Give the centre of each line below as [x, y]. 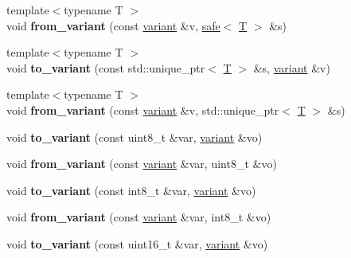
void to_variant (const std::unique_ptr [106, 67]
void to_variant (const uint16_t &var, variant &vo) [137, 243]
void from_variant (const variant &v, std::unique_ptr [143, 109]
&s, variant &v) [292, 67]
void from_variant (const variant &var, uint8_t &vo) [142, 164]
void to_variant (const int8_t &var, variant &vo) [131, 190]
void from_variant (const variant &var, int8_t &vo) [139, 217]
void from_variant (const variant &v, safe [113, 25]
